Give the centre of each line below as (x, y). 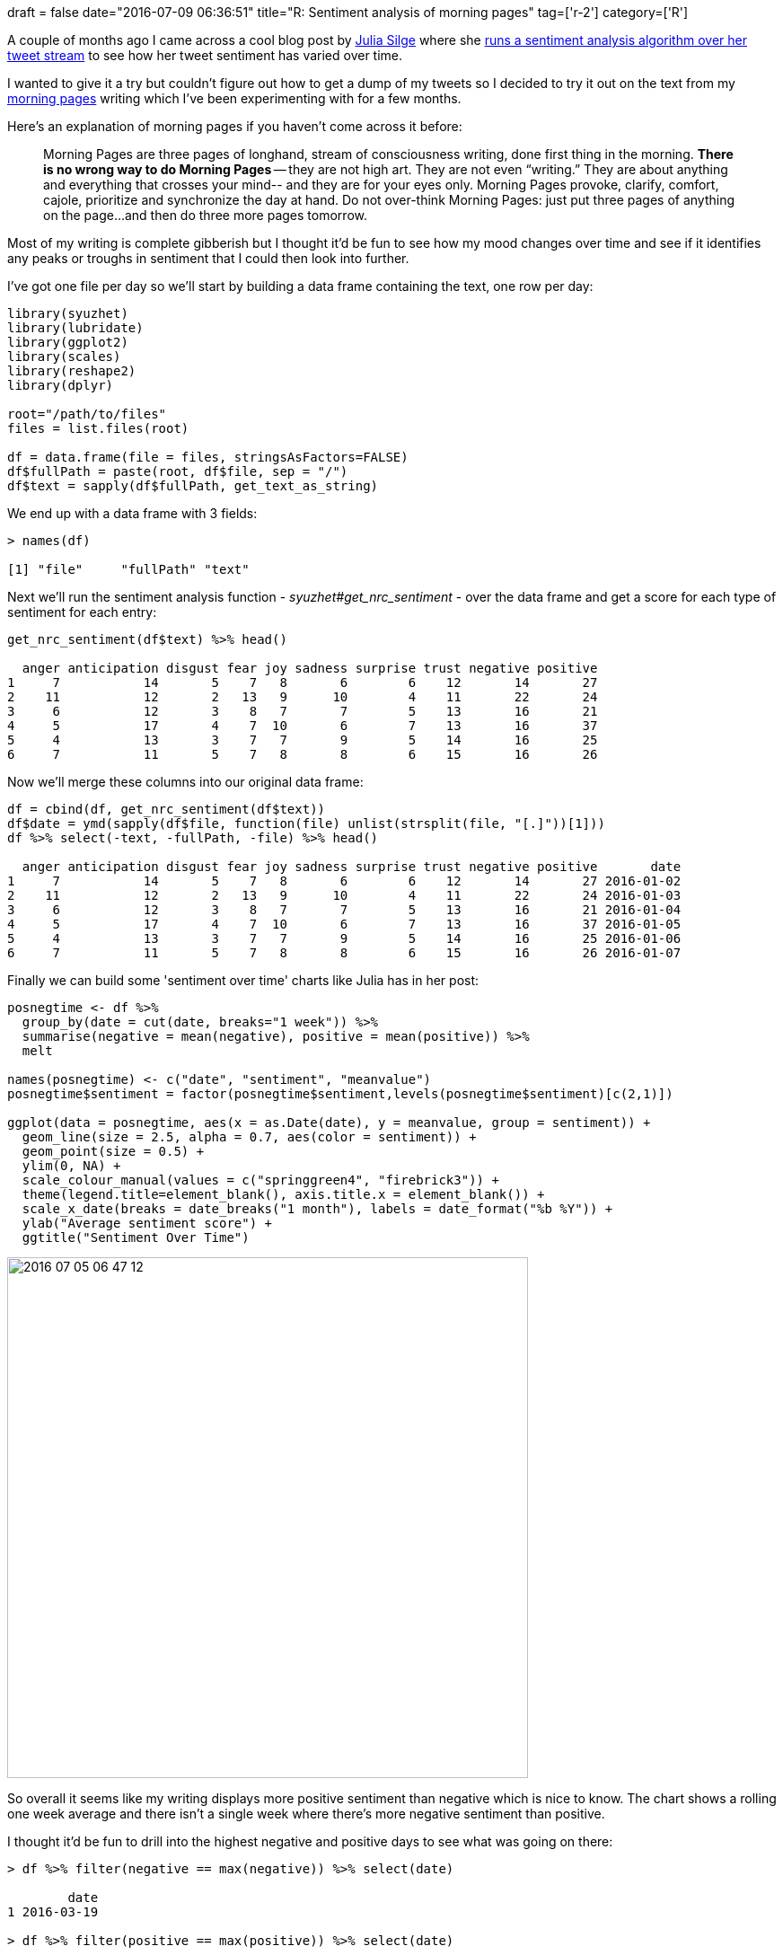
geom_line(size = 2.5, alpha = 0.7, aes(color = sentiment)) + (249, 1137)
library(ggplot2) (68, 342)
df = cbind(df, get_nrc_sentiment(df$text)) (167, 809)
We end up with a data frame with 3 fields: (132, 513)
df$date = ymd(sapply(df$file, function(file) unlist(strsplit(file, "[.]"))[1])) (306, 823)
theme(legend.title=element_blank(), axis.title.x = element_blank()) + (283, 1194)
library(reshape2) (72, 371)
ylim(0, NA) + (71, 1166)
